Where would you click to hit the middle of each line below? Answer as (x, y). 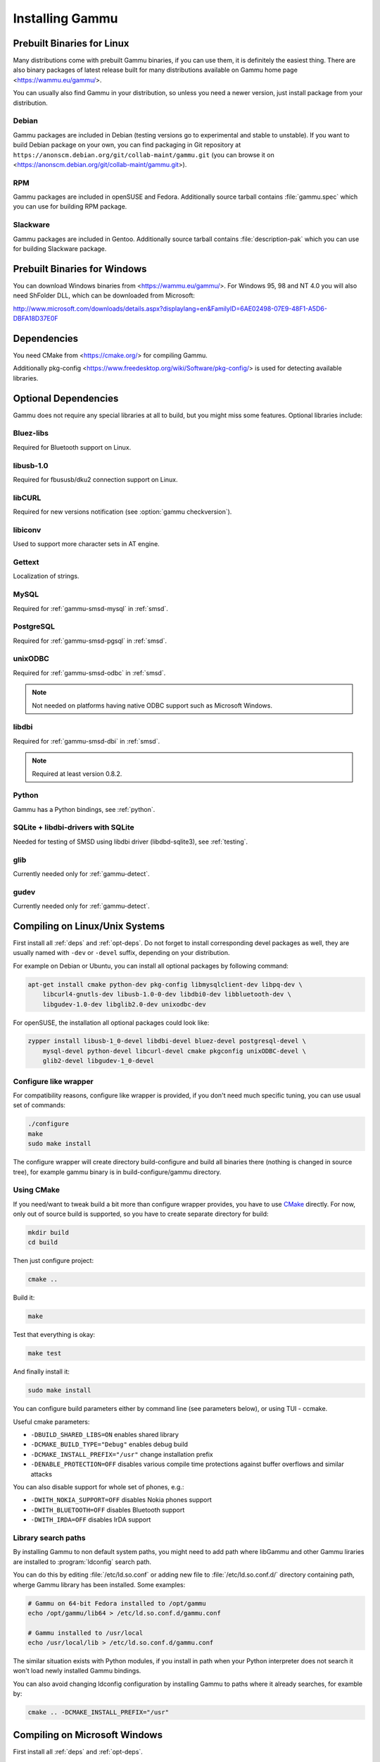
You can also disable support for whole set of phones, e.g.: (99, 1487)
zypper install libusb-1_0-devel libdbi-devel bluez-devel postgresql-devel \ (167, 1041)
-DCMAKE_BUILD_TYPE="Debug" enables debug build (109, 1444)
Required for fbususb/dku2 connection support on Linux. (96, 479)
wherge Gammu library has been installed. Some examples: (99, 1584)
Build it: (24, 1298)
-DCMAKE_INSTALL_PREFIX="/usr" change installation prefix (122, 1454)
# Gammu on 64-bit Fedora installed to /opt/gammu (117, 1603)
